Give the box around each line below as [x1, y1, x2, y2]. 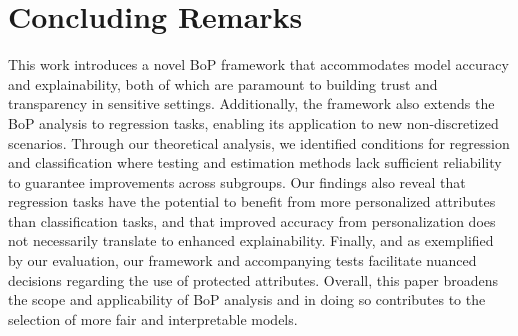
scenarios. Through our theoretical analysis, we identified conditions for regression [8, 132, 510, 153]
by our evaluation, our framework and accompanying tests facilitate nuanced [8, 250, 477, 271]
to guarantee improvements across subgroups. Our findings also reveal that [8, 171, 466, 192]
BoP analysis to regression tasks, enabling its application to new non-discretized [8, 112, 499, 133]
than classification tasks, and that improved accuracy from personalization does [8, 210, 496, 231]
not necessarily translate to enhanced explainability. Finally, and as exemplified [8, 230, 494, 251]
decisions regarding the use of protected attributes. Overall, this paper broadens [8, 269, 498, 290]
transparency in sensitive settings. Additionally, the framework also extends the [8, 93, 495, 114]
